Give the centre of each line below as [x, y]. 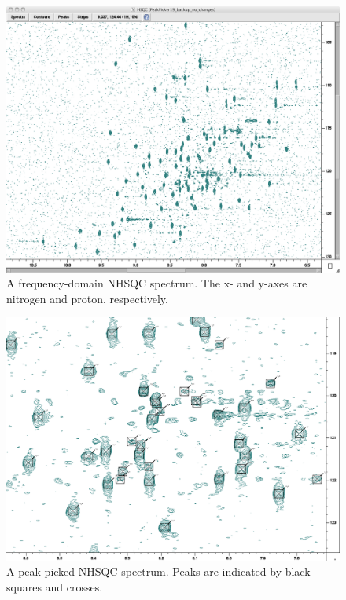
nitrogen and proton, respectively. [87, 298]
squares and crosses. [55, 586]
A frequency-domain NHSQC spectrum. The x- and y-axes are [157, 283]
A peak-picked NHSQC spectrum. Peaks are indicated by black [158, 571]
